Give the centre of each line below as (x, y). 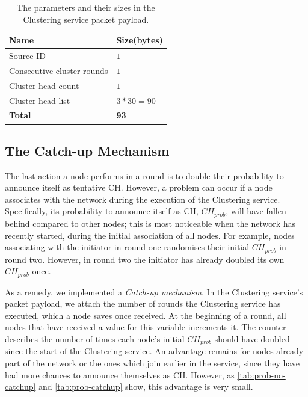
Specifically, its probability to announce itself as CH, (102, 211)
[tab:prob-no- (261, 374)
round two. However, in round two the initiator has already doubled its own (145, 259)
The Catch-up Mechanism (87, 150)
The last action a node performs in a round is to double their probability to (144, 175)
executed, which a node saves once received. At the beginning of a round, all (146, 315)
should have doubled (252, 339)
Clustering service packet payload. (86, 19)
